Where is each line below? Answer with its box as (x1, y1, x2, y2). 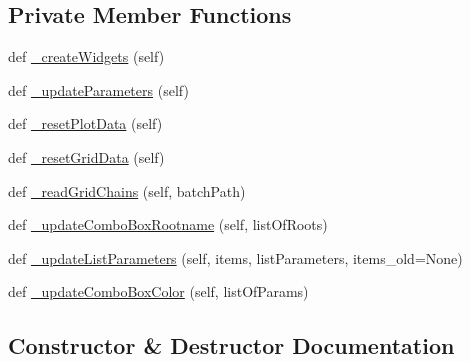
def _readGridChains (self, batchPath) (8, 180, 246, 201)
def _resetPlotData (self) (8, 113, 163, 134)
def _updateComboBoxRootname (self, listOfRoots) (8, 214, 328, 235)
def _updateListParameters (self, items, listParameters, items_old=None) (8, 247, 463, 268)
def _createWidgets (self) (8, 46, 165, 67)
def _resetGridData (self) (8, 146, 165, 167)
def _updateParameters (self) (8, 79, 189, 100)
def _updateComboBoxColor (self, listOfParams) (8, 281, 309, 302)
